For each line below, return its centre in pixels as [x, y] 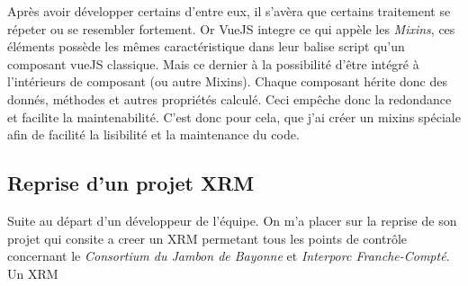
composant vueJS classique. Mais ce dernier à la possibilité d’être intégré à [213, 63]
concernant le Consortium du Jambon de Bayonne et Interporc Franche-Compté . [229, 256]
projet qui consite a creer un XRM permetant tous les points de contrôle [207, 238]
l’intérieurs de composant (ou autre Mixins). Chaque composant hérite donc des [227, 81]
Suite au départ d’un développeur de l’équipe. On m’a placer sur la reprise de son [232, 220]
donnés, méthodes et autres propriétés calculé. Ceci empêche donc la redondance [229, 98]
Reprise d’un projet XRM [131, 183]
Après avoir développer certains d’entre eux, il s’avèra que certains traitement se [229, 11]
